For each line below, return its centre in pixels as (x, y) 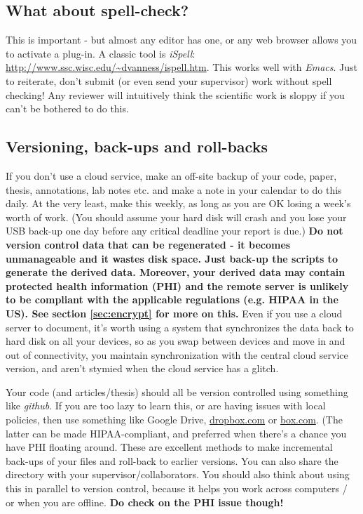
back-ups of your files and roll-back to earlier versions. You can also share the (172, 460)
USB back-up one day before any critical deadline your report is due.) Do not (174, 231)
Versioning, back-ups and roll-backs (137, 146)
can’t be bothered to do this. (67, 108)
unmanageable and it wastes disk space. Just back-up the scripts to (172, 258)
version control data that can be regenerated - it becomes (148, 244)
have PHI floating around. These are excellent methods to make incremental (169, 447)
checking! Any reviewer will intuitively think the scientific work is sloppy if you (175, 94)
